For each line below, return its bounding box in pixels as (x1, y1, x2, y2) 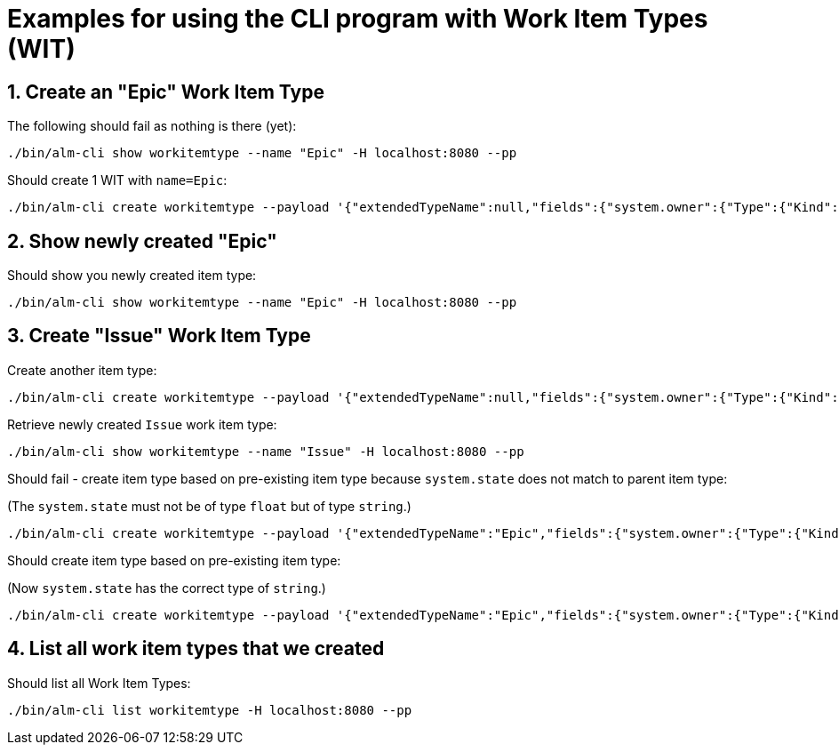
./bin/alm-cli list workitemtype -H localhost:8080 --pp (7, 702, 412, 717)
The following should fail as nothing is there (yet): (7, 118, 297, 134)
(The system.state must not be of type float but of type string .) (7, 498, 412, 514)
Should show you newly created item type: (7, 268, 257, 284)
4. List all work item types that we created (7, 637, 385, 660)
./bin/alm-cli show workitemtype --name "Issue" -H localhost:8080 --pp (7, 444, 524, 459)
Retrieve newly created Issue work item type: (7, 416, 277, 432)
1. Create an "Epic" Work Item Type (7, 80, 324, 103)
